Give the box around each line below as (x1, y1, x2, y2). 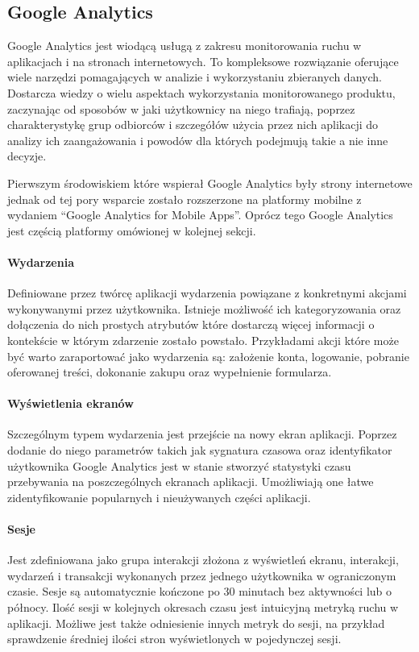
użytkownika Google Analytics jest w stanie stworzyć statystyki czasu (7, 457, 351, 474)
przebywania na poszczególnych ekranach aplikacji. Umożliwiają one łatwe (7, 473, 374, 490)
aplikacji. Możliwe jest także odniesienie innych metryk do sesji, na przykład (7, 614, 385, 631)
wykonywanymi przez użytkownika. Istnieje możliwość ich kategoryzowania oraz (7, 300, 401, 317)
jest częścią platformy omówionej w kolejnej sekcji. (7, 222, 256, 239)
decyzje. (7, 147, 47, 164)
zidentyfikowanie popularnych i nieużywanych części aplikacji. (7, 488, 311, 505)
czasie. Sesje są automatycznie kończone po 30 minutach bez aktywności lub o (7, 583, 392, 600)
